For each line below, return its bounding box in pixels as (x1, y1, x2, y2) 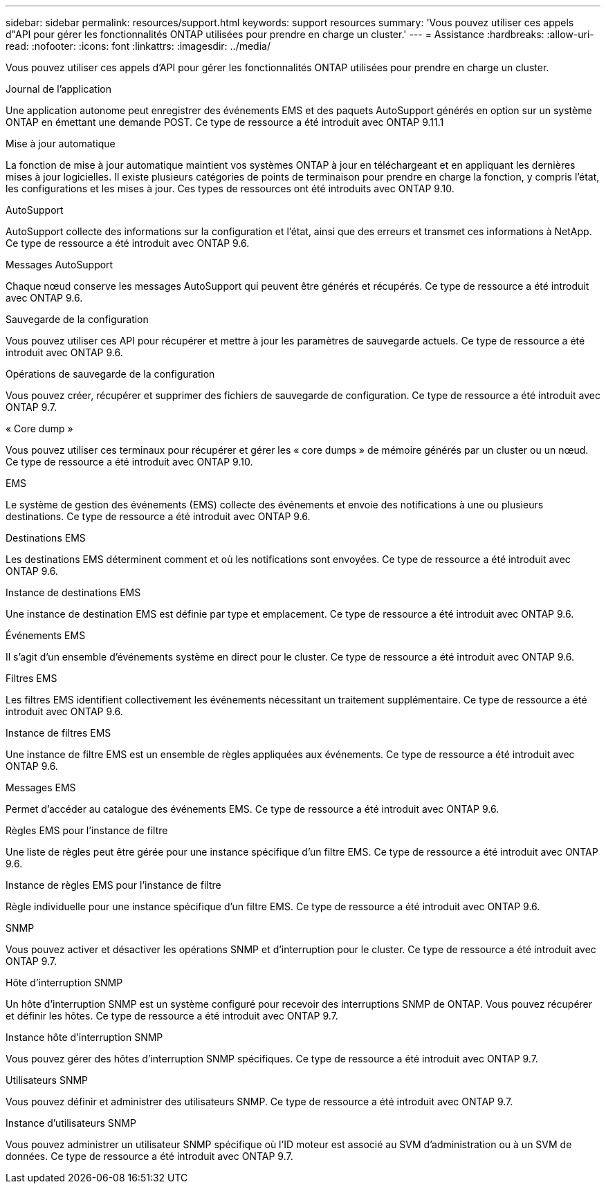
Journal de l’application (6, 83, 111, 95)
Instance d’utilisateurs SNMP (6, 1117, 136, 1129)
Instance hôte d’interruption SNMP (6, 1031, 163, 1043)
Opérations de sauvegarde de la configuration (6, 368, 215, 380)
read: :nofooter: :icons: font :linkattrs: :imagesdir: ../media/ (6, 40, 270, 52)
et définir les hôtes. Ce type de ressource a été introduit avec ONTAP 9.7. (6, 1010, 338, 1022)
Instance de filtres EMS (6, 727, 111, 739)
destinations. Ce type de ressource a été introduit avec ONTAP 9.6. (6, 510, 311, 522)
